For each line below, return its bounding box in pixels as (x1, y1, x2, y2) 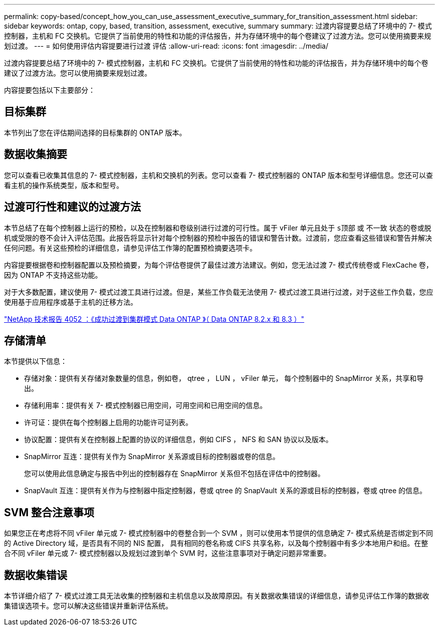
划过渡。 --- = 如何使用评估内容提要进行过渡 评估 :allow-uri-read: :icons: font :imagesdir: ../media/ (4, 42, 328, 50)
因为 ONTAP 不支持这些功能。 (4, 270, 102, 279)
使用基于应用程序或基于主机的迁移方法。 (4, 297, 137, 306)
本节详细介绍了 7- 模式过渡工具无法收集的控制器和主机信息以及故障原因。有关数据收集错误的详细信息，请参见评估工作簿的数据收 (4, 591, 429, 600)
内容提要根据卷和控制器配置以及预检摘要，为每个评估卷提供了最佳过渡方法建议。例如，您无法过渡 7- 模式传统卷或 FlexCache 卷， (4, 260, 433, 269)
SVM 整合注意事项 (4, 506, 94, 519)
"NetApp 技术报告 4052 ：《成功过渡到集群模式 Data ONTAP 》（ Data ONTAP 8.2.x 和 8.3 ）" (4, 314, 305, 323)
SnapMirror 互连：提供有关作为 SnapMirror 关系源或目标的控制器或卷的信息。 (24, 452, 280, 461)
